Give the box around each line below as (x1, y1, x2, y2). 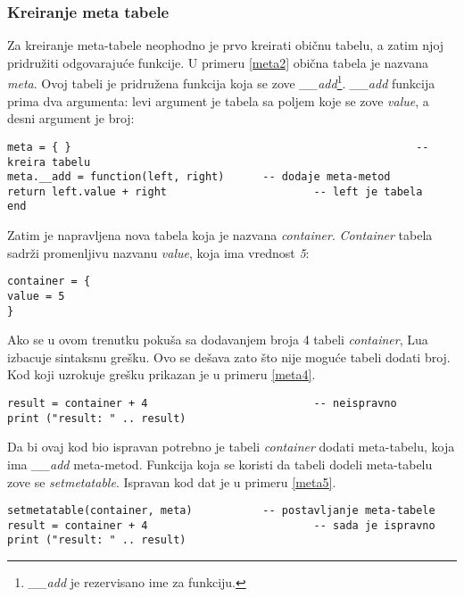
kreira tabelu (7, 155, 91, 169)
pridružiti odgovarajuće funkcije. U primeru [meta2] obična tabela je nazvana (7, 53, 428, 71)
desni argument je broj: (7, 109, 135, 128)
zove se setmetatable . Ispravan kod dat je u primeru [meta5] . (7, 472, 336, 491)
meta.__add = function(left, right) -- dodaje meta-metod (7, 170, 391, 184)
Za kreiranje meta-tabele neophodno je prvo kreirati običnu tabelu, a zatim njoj (7, 36, 444, 54)
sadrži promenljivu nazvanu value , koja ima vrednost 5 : (7, 243, 310, 261)
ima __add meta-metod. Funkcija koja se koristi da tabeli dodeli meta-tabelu (7, 454, 433, 473)
